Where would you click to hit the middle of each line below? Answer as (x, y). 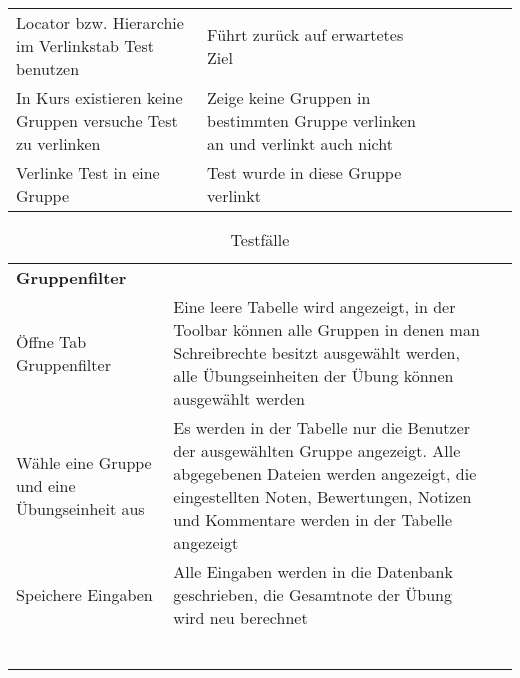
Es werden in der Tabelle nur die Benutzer (322, 427)
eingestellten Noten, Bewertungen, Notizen (322, 496)
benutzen (48, 68)
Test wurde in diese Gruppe (304, 172)
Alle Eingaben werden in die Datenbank (313, 571)
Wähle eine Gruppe (84, 462)
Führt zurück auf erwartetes (305, 34)
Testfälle (260, 239)
